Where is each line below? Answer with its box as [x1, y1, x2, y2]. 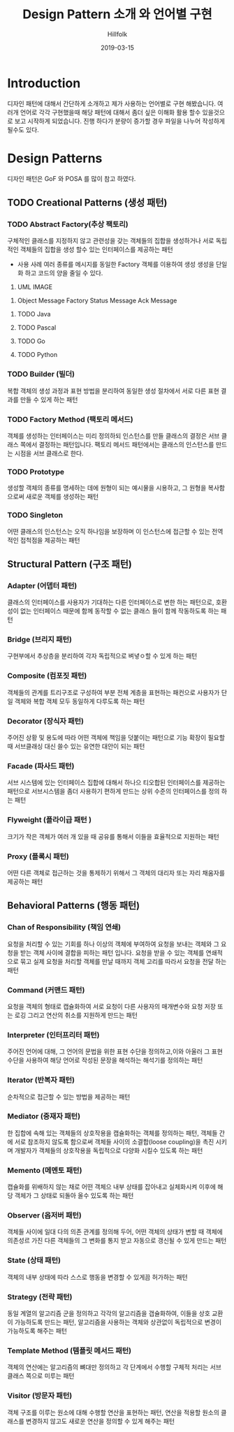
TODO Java [17, 310, 51, 319]
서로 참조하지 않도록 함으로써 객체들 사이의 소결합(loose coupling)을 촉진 [14, 1137, 214, 1146]
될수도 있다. [7, 125, 40, 133]
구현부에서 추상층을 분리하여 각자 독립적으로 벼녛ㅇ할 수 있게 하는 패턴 [7, 652, 198, 660]
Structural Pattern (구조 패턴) [7, 558, 133, 570]
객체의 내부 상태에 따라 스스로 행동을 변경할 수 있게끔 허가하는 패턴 [7, 1273, 188, 1281]
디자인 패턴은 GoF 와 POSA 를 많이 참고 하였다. [7, 174, 136, 182]
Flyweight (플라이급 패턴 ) [7, 815, 92, 825]
